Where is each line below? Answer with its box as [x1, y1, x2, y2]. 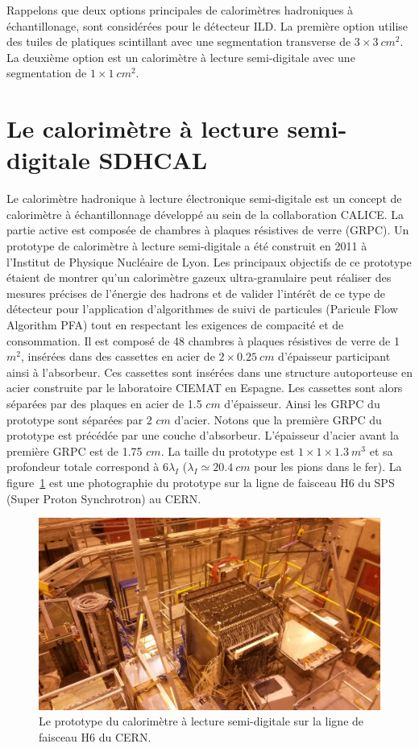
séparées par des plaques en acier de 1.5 [6, 395, 202, 411]
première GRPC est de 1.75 [6, 442, 143, 459]
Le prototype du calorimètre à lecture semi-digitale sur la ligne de [39, 713, 364, 729]
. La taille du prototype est [160, 442, 295, 459]
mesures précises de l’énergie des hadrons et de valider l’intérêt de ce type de [6, 284, 386, 301]
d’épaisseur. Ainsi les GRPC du [224, 395, 380, 411]
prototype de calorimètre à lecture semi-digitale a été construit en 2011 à [6, 238, 367, 254]
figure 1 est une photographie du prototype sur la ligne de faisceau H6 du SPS [6, 473, 395, 490]
